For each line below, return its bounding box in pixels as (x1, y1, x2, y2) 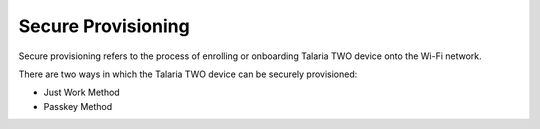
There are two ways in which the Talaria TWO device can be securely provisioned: (18, 68, 358, 80)
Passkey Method (43, 100, 113, 112)
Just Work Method (43, 86, 120, 99)
